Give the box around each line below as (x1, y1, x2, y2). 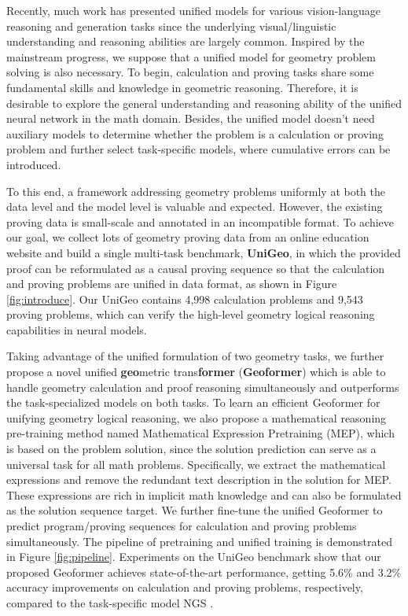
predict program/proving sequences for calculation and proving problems (6, 518, 357, 533)
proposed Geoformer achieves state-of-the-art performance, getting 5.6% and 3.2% (6, 563, 402, 580)
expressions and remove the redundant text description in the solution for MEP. (6, 471, 391, 488)
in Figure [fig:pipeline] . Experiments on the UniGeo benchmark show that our (6, 548, 381, 565)
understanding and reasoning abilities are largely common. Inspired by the (6, 33, 365, 50)
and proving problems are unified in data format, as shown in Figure (6, 275, 337, 292)
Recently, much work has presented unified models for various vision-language (6, 2, 380, 18)
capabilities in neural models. (6, 321, 147, 338)
